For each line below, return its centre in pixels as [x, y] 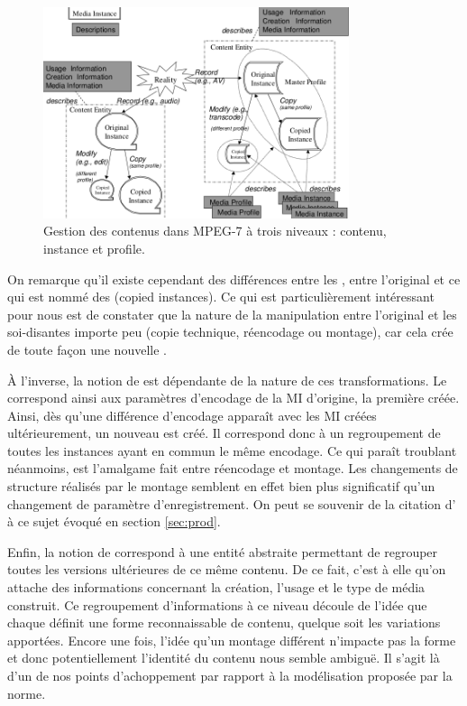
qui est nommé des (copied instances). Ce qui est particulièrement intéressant [221, 297]
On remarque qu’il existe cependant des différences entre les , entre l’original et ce [234, 279]
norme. [27, 693]
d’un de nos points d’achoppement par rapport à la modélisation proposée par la [230, 675]
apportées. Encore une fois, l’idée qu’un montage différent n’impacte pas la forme [232, 640]
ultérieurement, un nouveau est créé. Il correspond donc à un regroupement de [224, 433]
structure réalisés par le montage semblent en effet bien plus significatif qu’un [221, 486]
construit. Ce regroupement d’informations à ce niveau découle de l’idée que [217, 604]
